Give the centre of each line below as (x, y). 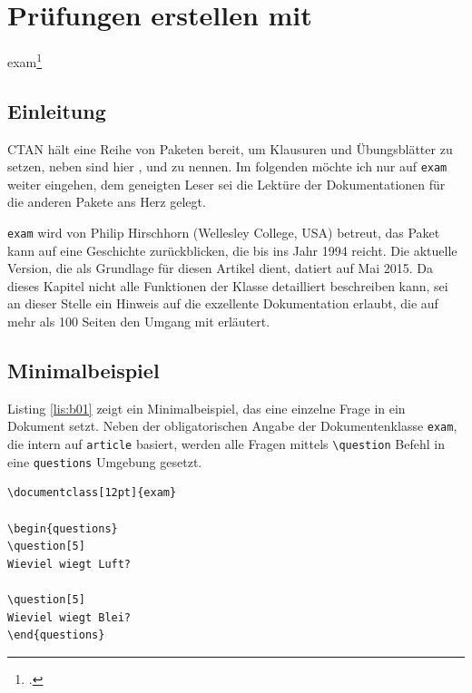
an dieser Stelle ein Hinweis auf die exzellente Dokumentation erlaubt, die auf (223, 303)
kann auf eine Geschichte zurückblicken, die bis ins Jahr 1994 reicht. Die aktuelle (232, 250)
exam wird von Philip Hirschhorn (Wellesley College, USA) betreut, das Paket (224, 233)
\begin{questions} (63, 528)
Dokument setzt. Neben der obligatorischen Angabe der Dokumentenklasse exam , (232, 426)
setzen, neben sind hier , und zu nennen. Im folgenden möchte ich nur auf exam (227, 166)
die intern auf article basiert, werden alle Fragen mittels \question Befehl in (226, 444)
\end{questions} (56, 635)
